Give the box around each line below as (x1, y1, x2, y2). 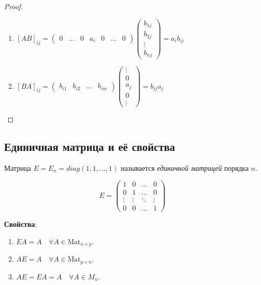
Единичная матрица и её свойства (4, 138, 175, 154)
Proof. (4, 1, 23, 11)
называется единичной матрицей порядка (120, 162, 249, 173)
